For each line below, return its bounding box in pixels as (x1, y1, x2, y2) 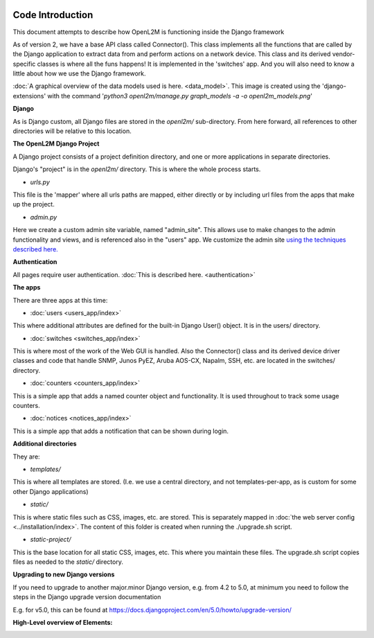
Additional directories (12, 440, 77, 448)
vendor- (332, 50, 355, 58)
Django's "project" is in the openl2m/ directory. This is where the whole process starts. (12, 165, 261, 173)
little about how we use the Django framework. (12, 69, 146, 78)
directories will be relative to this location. (12, 127, 132, 135)
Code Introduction (12, 9, 93, 21)
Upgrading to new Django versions (12, 570, 115, 578)
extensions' (12, 91, 46, 100)
